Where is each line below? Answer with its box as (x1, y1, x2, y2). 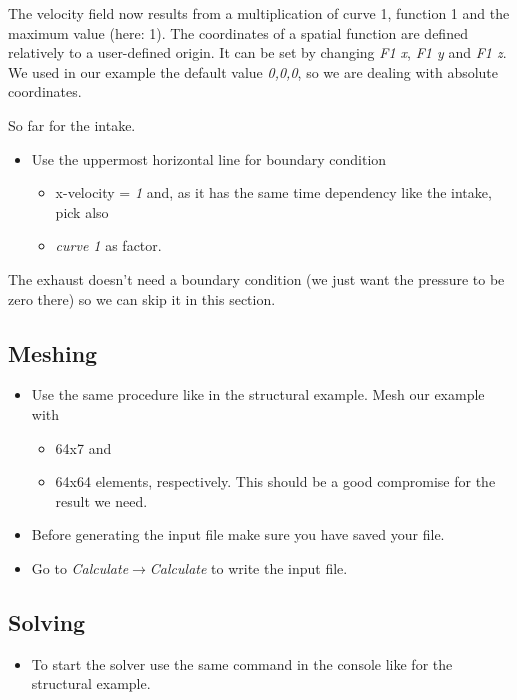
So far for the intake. (8, 114, 136, 135)
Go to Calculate (31, 557, 129, 578)
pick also (55, 201, 109, 222)
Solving (8, 606, 86, 637)
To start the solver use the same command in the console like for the (31, 653, 453, 674)
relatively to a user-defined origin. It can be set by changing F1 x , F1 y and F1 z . (8, 42, 507, 63)
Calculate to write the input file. (149, 557, 348, 578)
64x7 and (55, 437, 112, 458)
